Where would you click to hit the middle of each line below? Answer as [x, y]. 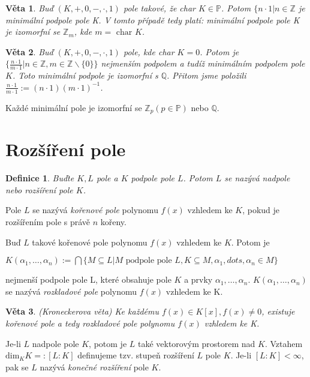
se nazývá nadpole [257, 178]
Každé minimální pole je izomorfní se [74, 107]
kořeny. [113, 221]
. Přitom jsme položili [207, 75]
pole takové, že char [159, 8]
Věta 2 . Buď [29, 51]
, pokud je [261, 210]
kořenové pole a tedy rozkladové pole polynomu [90, 323]
